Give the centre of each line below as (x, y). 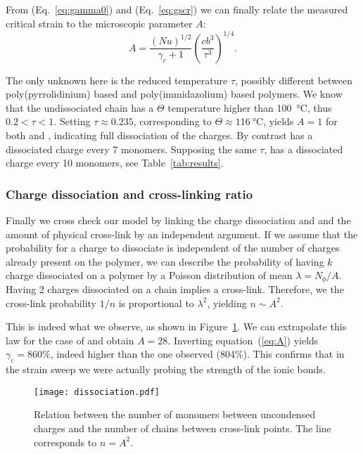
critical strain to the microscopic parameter (99, 23)
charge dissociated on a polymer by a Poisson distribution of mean (149, 275)
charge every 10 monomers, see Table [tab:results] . (115, 163)
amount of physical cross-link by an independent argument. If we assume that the (182, 234)
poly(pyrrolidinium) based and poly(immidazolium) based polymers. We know (174, 94)
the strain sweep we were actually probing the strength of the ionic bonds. (166, 369)
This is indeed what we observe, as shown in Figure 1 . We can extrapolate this (176, 326)
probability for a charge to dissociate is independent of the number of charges (173, 248)
